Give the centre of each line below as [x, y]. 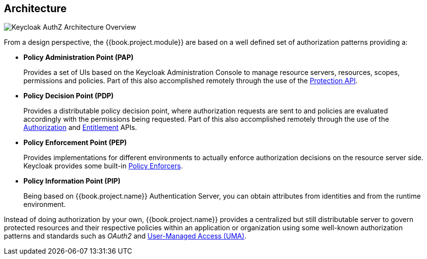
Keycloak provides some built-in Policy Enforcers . [103, 166]
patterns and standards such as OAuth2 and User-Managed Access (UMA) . [125, 236]
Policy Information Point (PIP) [72, 181]
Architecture [35, 9]
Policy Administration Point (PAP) [79, 57]
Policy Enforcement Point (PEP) [75, 143]
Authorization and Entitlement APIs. [80, 128]
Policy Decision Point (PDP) [69, 96]
